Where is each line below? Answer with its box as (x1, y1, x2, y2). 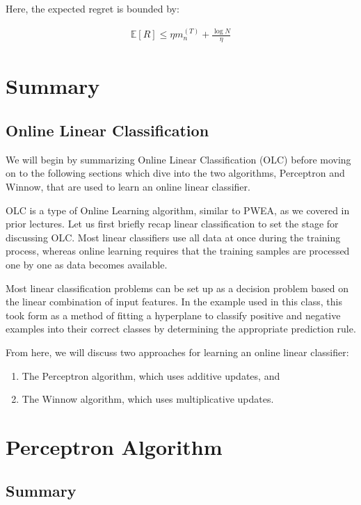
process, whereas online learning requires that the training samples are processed (6, 243, 350, 258)
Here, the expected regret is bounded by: (6, 1, 179, 15)
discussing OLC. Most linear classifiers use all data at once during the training (6, 230, 341, 244)
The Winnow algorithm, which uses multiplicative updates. (22, 392, 274, 406)
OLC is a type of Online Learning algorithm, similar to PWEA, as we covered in (6, 202, 350, 217)
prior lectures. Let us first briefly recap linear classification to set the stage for (6, 216, 339, 231)
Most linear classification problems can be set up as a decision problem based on (6, 280, 349, 295)
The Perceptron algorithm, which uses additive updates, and (22, 368, 280, 383)
